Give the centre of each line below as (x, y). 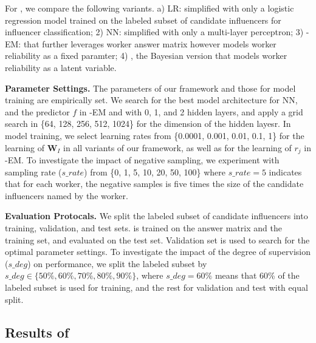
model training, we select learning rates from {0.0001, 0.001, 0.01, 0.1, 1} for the (155, 135)
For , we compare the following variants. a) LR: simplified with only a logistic (149, 8)
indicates (285, 171)
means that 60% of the (257, 275)
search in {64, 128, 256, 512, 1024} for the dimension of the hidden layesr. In (148, 124)
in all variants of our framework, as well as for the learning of (177, 147)
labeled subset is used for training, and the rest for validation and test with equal (156, 287)
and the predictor (37, 111)
